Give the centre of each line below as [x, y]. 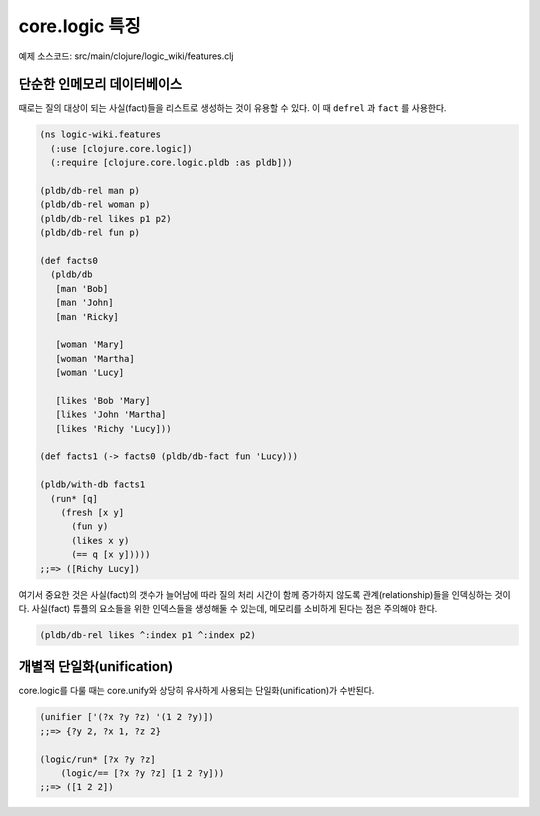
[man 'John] [84, 303]
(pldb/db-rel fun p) [89, 233]
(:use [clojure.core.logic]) [122, 148]
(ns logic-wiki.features [100, 134]
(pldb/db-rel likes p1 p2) [105, 218]
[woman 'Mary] [90, 344]
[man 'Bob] [82, 288]
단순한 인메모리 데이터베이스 [100, 84]
